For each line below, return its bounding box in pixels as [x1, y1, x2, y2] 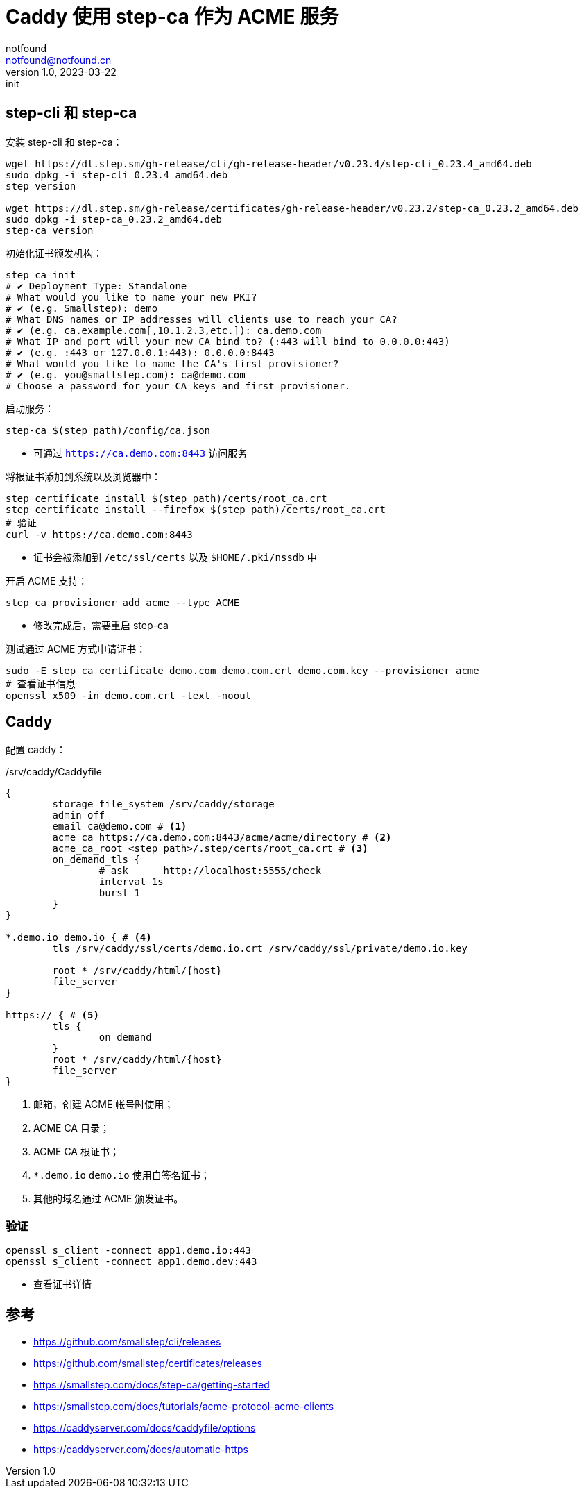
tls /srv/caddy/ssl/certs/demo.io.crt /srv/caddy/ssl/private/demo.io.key [52, 943, 467, 955]
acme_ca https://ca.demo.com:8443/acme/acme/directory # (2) [52, 832, 392, 843]
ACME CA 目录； [33, 1122, 110, 1134]
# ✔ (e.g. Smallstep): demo [6, 302, 158, 314]
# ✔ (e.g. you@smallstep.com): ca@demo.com [6, 369, 246, 380]
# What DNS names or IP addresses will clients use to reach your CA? [6, 313, 397, 325]
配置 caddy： [6, 744, 67, 756]
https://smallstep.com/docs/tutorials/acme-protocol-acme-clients [33, 1400, 334, 1413]
